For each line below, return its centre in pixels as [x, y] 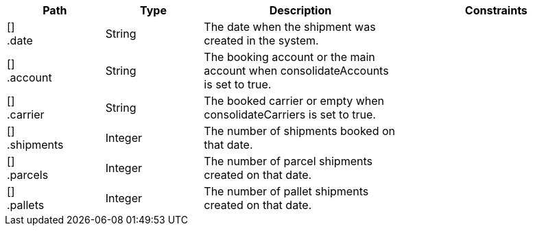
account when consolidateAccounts [296, 71]
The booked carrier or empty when [294, 101]
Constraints [496, 10]
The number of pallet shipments [286, 191]
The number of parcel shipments [288, 161]
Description [300, 10]
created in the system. [261, 40]
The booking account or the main [289, 57]
